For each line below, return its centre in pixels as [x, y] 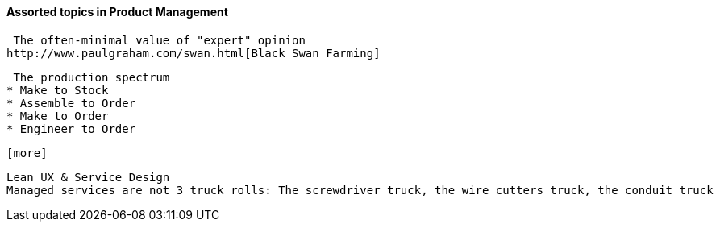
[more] [27, 153]
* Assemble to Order [71, 103]
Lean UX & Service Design [88, 177]
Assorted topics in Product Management [117, 12]
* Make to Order [58, 116]
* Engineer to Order [71, 129]
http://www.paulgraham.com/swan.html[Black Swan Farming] [194, 53]
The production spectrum [92, 77]
